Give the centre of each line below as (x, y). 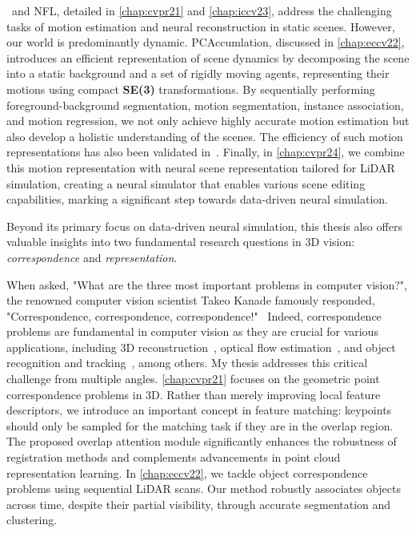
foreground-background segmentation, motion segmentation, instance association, (205, 105)
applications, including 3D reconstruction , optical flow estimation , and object (201, 347)
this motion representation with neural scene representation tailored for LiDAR (201, 167)
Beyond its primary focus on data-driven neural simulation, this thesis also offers (204, 226)
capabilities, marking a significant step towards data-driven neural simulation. (197, 199)
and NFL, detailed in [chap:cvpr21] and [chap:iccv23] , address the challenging (202, 10)
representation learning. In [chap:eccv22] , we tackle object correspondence (187, 472)
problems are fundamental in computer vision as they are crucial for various (192, 331)
